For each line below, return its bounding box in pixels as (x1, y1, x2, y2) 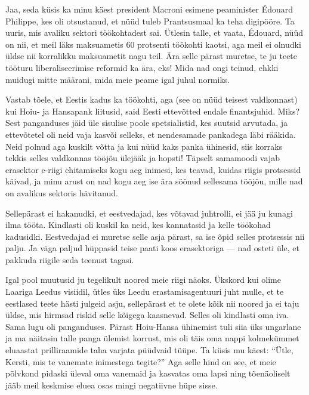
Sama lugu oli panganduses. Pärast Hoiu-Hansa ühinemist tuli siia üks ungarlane (5, 320, 301, 332)
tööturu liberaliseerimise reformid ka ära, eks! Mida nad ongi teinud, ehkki (5, 61, 279, 73)
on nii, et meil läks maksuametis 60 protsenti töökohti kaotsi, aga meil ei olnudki (5, 38, 301, 50)
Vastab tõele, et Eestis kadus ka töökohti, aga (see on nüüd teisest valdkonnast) (5, 93, 298, 106)
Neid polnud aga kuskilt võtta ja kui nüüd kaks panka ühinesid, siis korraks (5, 140, 283, 152)
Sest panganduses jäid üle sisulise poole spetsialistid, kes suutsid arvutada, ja (5, 116, 288, 129)
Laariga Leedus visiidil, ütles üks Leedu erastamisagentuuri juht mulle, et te (5, 285, 284, 298)
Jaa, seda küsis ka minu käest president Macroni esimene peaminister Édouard (5, 3, 293, 15)
